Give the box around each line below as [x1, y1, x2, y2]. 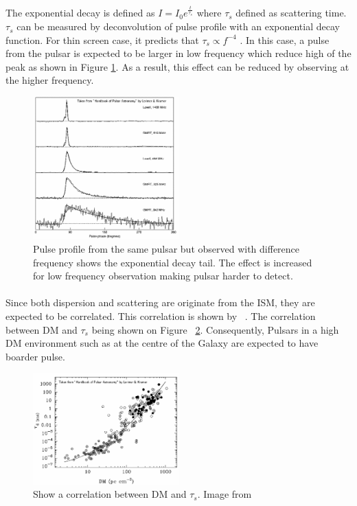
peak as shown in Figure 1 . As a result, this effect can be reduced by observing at [5, 59, 349, 73]
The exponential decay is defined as [5, 5, 155, 20]
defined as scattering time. [235, 5, 347, 20]
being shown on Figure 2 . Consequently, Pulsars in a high [91, 322, 339, 336]
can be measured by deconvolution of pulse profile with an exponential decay [16, 19, 340, 34]
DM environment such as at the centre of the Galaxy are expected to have [5, 336, 319, 350]
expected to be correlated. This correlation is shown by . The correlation [5, 308, 316, 323]
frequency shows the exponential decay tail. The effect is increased [33, 255, 312, 269]
